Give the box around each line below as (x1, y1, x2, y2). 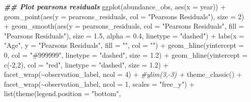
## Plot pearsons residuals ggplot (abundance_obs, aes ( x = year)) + (4, 1, 226, 11)
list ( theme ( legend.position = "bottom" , (4, 88, 121, 99)
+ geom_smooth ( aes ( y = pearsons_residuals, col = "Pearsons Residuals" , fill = (4, 21, 244, 31)
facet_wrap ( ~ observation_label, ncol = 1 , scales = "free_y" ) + (4, 78, 195, 89)
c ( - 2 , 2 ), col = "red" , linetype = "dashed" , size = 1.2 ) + (4, 59, 169, 69)
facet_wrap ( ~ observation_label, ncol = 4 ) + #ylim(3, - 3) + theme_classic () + (4, 69, 242, 79)
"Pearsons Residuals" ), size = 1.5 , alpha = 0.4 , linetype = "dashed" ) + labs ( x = (4, 30, 245, 40)
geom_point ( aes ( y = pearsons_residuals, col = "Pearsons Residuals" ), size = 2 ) (4, 11, 244, 21)
